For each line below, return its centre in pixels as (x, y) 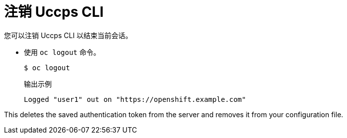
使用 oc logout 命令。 (62, 52)
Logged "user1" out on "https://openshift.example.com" (135, 99)
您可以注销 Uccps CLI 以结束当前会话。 (68, 35)
